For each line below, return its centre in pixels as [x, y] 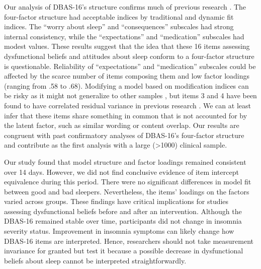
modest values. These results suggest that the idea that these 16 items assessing [127, 46]
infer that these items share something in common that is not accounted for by [126, 115]
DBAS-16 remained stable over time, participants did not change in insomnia [123, 221]
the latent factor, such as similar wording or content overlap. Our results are [122, 125]
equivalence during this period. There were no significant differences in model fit [128, 182]
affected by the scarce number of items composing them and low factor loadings [127, 76]
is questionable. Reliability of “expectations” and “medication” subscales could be [130, 66]
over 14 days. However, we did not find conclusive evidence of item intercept [121, 172]
